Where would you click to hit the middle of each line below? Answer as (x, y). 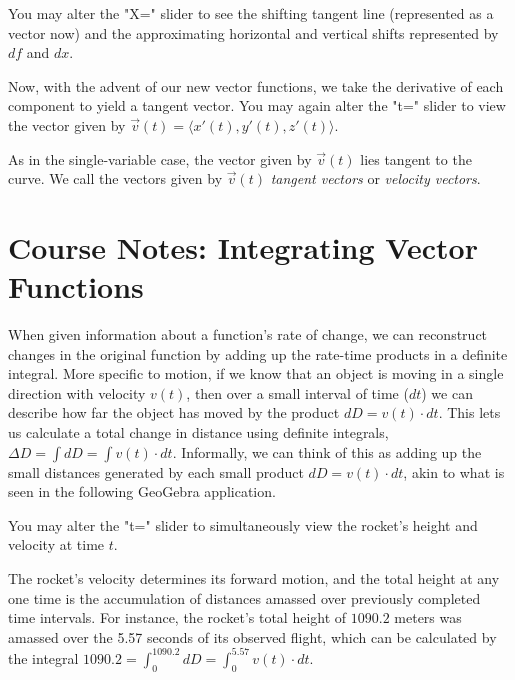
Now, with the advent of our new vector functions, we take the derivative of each (256, 85)
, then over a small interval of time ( (297, 392)
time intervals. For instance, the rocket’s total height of (177, 617)
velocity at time (56, 544)
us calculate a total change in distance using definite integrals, (198, 432)
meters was (428, 617)
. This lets (469, 412)
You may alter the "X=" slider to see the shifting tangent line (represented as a (251, 13)
